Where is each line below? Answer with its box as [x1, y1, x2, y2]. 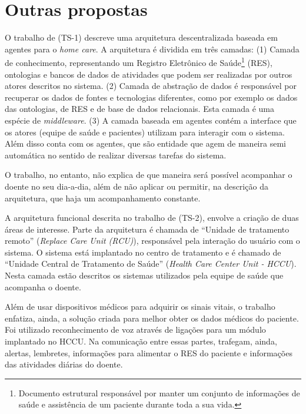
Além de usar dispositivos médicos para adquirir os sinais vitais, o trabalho [5, 300, 275, 313]
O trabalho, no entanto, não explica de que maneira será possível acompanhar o [5, 168, 292, 181]
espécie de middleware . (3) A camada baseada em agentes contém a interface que [5, 114, 297, 126]
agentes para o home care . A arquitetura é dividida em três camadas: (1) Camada [5, 42, 300, 55]
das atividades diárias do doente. [5, 358, 123, 370]
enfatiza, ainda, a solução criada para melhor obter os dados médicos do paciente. [5, 312, 299, 324]
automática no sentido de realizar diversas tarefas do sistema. [5, 148, 227, 161]
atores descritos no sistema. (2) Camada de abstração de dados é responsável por [5, 80, 297, 92]
